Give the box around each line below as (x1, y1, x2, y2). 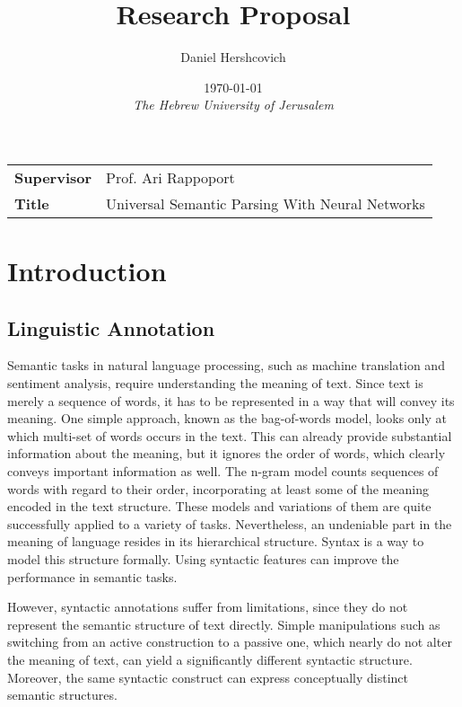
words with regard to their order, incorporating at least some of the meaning (7, 479, 429, 498)
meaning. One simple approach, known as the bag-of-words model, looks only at (7, 409, 447, 428)
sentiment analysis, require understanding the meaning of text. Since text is (7, 374, 423, 393)
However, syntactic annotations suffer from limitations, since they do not (7, 597, 408, 616)
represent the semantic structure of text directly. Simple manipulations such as (7, 614, 440, 633)
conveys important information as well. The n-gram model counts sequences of (7, 462, 439, 481)
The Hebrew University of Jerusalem (133, 95, 334, 114)
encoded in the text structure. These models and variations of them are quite (7, 497, 431, 516)
